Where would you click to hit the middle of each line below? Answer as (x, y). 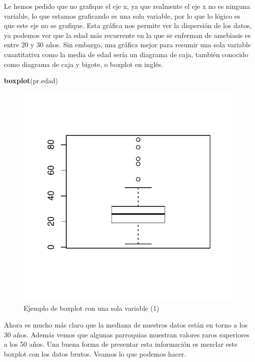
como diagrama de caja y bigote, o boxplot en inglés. (84, 64)
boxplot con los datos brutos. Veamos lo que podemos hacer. (95, 353)
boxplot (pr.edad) (31, 81)
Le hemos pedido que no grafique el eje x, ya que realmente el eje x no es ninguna (127, 6)
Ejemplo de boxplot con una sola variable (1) (92, 308)
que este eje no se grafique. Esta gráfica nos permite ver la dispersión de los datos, (128, 25)
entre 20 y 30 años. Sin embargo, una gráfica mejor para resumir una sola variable (127, 45)
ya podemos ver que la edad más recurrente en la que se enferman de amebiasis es (127, 35)
